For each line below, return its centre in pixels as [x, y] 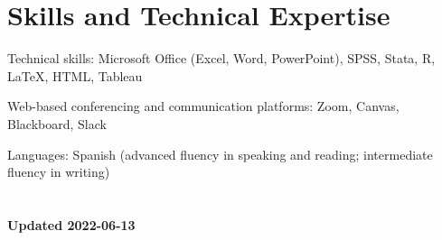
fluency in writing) [59, 172]
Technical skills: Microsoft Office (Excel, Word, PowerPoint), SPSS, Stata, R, [221, 58]
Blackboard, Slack [57, 123]
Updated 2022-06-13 [71, 224]
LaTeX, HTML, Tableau [75, 75]
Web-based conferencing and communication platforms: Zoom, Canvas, [203, 106]
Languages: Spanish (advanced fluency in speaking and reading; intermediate [220, 154]
